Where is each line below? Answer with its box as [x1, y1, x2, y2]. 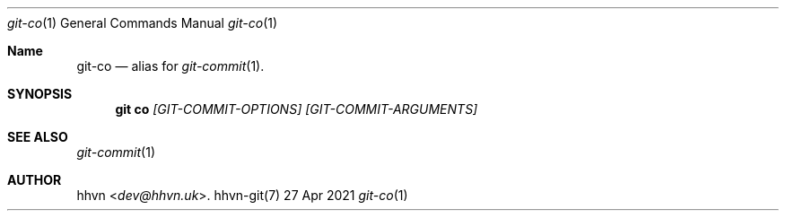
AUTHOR [7, 172, 62, 187]
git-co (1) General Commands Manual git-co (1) [7, 15, 278, 31]
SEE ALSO [7, 129, 68, 144]
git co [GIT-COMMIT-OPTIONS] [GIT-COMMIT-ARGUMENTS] [115, 101, 478, 117]
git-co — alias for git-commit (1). [76, 58, 265, 74]
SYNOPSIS [7, 86, 73, 101]
